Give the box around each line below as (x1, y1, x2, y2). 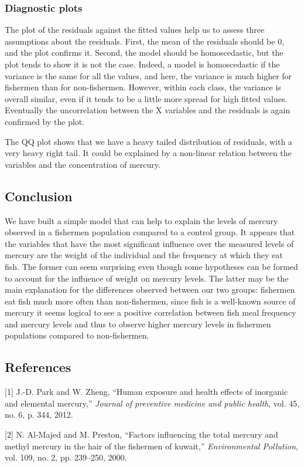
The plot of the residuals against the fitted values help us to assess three (5, 23, 265, 36)
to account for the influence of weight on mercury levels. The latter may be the (5, 272, 289, 284)
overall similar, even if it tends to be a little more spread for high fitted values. (5, 92, 288, 104)
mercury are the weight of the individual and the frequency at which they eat (5, 249, 283, 261)
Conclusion (5, 187, 73, 205)
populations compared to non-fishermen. (5, 329, 149, 341)
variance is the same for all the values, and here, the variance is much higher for (5, 69, 292, 82)
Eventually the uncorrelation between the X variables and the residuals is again (5, 104, 291, 116)
